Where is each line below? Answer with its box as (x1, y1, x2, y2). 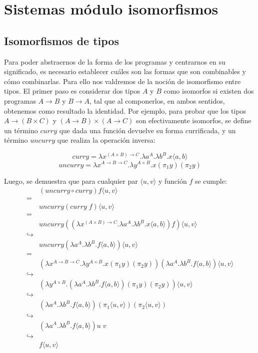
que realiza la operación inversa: (57, 135, 155, 145)
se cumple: (194, 175, 227, 186)
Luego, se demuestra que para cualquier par (4, 175, 138, 186)
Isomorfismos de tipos (4, 33, 119, 48)
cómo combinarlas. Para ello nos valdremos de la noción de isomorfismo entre (4, 76, 241, 86)
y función (158, 175, 187, 186)
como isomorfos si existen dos (163, 86, 254, 96)
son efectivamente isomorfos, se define (135, 115, 251, 126)
